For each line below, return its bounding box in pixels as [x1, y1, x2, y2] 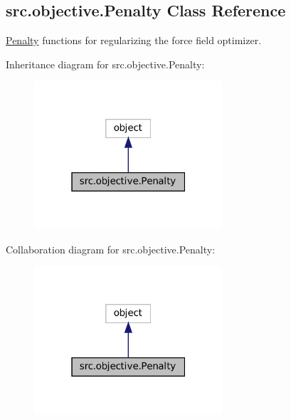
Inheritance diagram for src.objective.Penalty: [6, 56, 205, 71]
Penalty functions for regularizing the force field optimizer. [6, 33, 262, 48]
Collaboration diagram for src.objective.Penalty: [6, 241, 216, 256]
